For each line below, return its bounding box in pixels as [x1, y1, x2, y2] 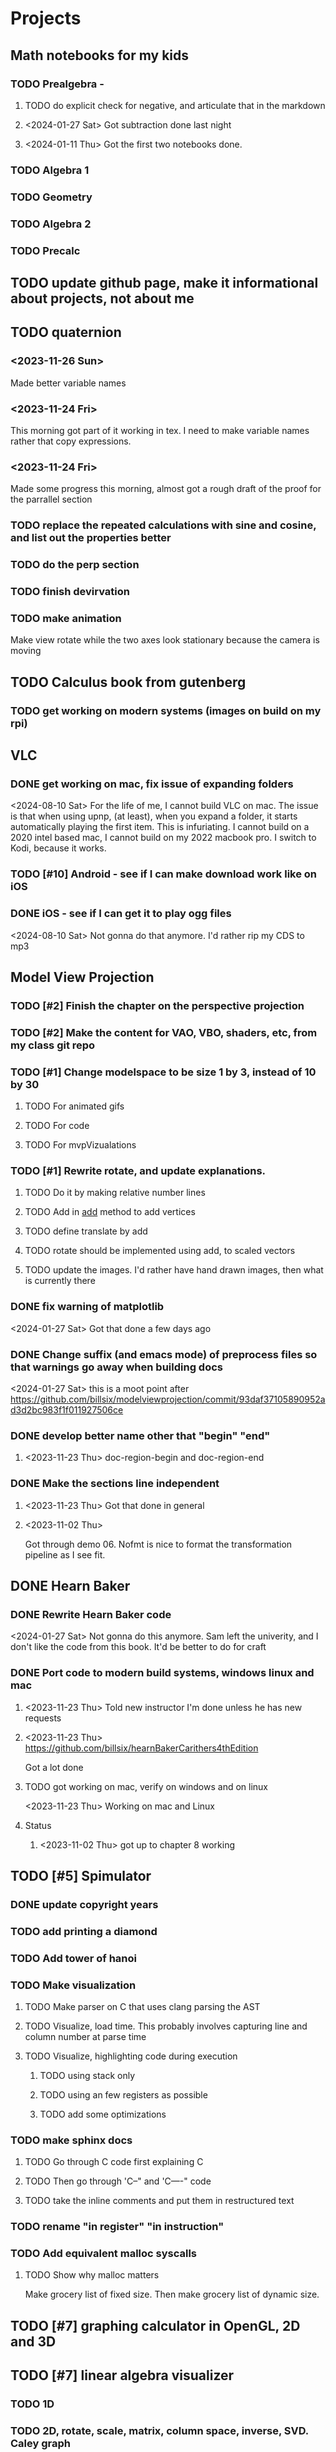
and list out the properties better [10, 531, 172, 545]
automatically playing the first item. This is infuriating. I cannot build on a [10, 821, 310, 833]
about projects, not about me [10, 290, 195, 307]
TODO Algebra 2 [10, 217, 92, 231]
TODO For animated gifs [24, 1100, 125, 1112]
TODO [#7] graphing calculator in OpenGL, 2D [10, 2317, 301, 2334]
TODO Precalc [10, 243, 81, 257]
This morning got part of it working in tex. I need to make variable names [10, 424, 310, 436]
